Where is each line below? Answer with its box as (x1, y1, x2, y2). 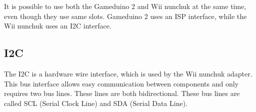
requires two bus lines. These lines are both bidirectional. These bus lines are (4, 88, 240, 98)
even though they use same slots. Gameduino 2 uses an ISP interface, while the (4, 10, 247, 21)
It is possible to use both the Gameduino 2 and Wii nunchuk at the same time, (4, 1, 246, 11)
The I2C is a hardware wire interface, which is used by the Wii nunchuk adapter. (4, 68, 252, 78)
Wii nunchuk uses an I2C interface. (4, 20, 111, 31)
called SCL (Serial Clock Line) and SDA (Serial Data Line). (4, 97, 188, 108)
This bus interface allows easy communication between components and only (4, 78, 238, 88)
